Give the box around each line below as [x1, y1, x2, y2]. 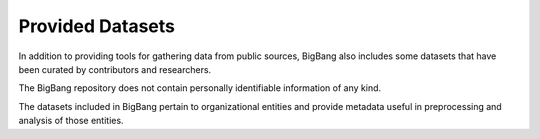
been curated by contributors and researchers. [18, 63, 212, 75]
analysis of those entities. [18, 115, 124, 127]
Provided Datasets [18, 15, 175, 37]
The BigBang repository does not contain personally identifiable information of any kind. [18, 82, 382, 94]
